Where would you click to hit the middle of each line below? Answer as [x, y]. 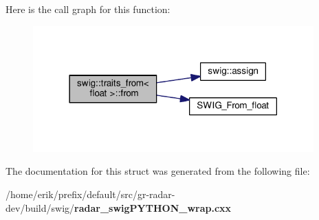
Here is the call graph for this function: [88, 9]
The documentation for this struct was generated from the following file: [158, 171]
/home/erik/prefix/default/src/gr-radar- [90, 194]
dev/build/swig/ [40, 207]
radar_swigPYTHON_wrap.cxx [153, 207]
